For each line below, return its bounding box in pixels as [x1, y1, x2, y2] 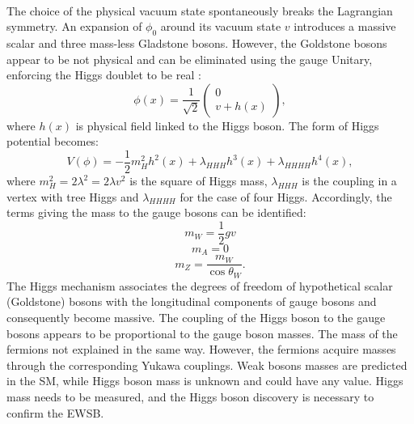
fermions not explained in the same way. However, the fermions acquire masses [6, 341, 396, 358]
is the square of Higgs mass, [129, 172, 268, 189]
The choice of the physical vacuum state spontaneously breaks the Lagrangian [6, 2, 393, 19]
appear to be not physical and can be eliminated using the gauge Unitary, [6, 50, 373, 67]
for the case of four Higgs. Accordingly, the [180, 188, 392, 205]
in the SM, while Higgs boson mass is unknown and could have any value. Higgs [6, 372, 403, 389]
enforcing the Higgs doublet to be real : [6, 66, 201, 83]
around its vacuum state [160, 18, 281, 35]
